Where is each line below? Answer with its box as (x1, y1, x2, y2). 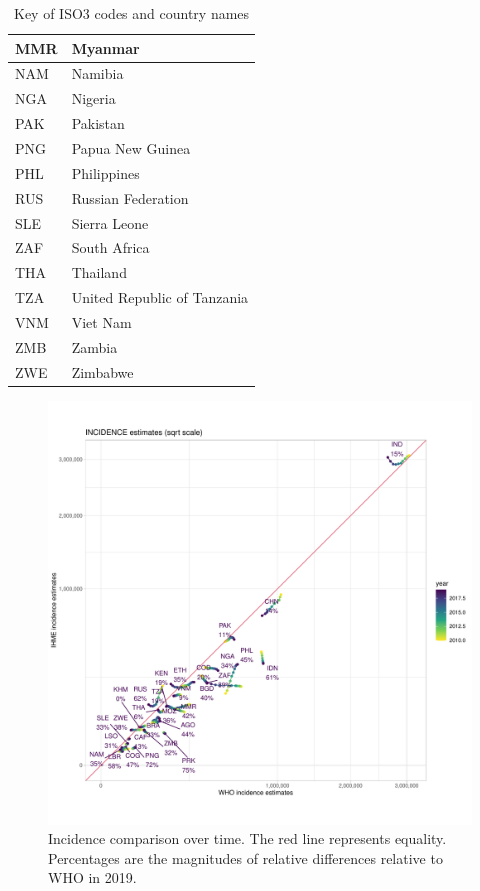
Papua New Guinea (71, 137, 191, 158)
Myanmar (71, 37, 140, 58)
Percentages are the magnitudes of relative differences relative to (48, 847, 443, 868)
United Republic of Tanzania (71, 287, 249, 308)
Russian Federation (71, 187, 189, 208)
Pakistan (71, 113, 125, 134)
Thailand (71, 262, 127, 283)
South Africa (71, 237, 150, 258)
